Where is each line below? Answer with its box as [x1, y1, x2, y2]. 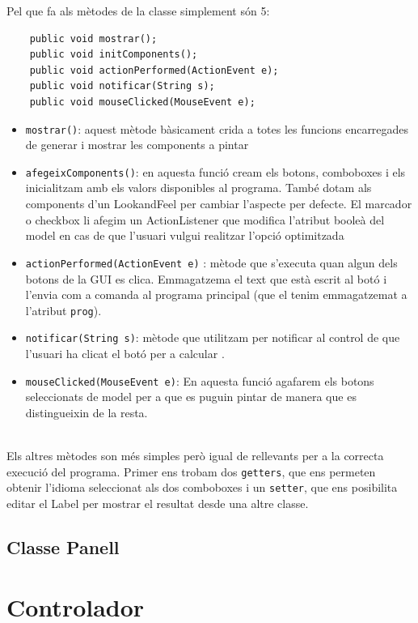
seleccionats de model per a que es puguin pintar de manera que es [25, 388, 357, 405]
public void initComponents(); [29, 49, 198, 61]
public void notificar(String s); [29, 80, 215, 92]
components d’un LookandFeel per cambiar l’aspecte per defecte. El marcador [25, 195, 412, 212]
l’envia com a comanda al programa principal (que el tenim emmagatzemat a [25, 286, 407, 303]
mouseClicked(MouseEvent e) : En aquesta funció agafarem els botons [25, 372, 374, 389]
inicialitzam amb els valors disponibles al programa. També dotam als [25, 179, 372, 196]
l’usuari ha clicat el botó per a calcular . [25, 345, 225, 361]
